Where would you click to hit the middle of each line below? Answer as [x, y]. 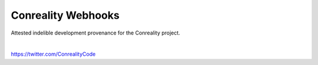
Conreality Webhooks [65, 15]
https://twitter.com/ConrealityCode [53, 54]
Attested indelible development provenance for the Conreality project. [96, 33]
